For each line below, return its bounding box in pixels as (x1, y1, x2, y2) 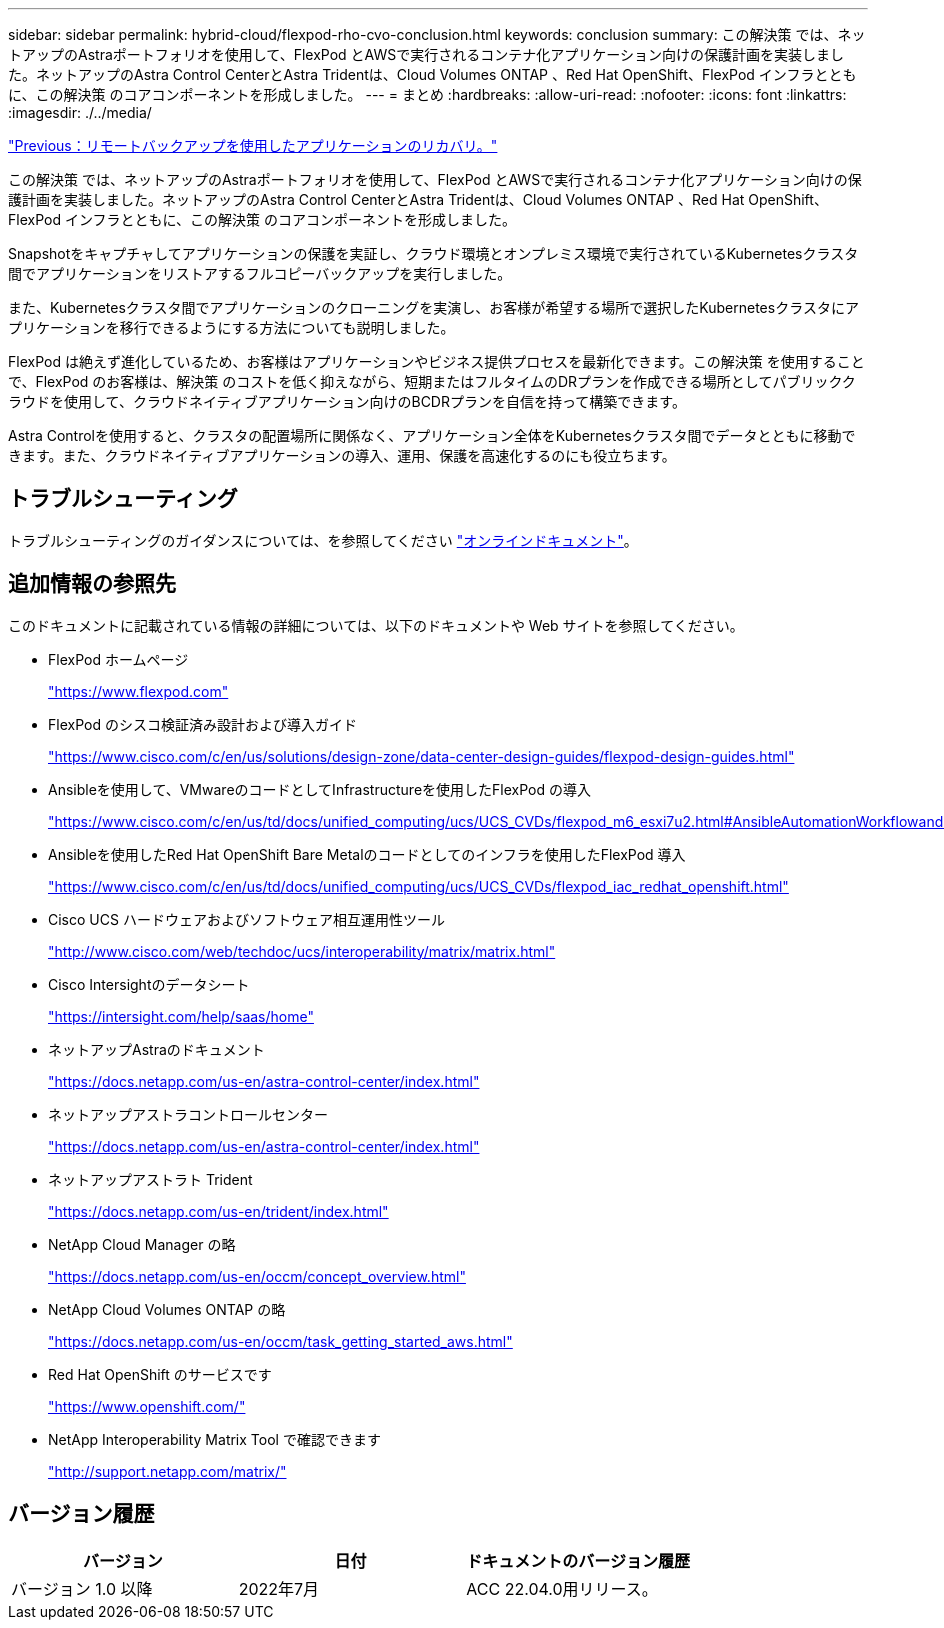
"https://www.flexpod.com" (48, 682, 229, 700)
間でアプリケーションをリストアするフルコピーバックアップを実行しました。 (8, 265, 512, 282)
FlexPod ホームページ (48, 650, 189, 668)
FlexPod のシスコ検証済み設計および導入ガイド (48, 715, 357, 733)
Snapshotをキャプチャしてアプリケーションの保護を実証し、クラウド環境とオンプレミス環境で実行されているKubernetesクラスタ (8, 245, 859, 262)
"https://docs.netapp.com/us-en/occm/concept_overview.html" (48, 1267, 466, 1285)
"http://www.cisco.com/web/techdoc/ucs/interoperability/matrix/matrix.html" (48, 942, 556, 960)
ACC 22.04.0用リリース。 (466, 1578, 658, 1599)
